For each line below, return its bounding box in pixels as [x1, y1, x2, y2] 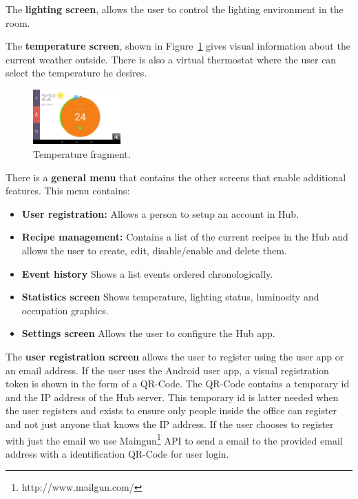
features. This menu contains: [6, 183, 130, 198]
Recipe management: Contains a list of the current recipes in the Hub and [21, 230, 348, 244]
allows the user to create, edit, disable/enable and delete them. [21, 243, 287, 258]
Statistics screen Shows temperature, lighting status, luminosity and [21, 289, 319, 304]
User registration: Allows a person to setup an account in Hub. [21, 206, 299, 221]
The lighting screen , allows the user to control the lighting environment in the [6, 2, 344, 16]
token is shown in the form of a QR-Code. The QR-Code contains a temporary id [6, 376, 350, 391]
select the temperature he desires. [6, 65, 147, 80]
